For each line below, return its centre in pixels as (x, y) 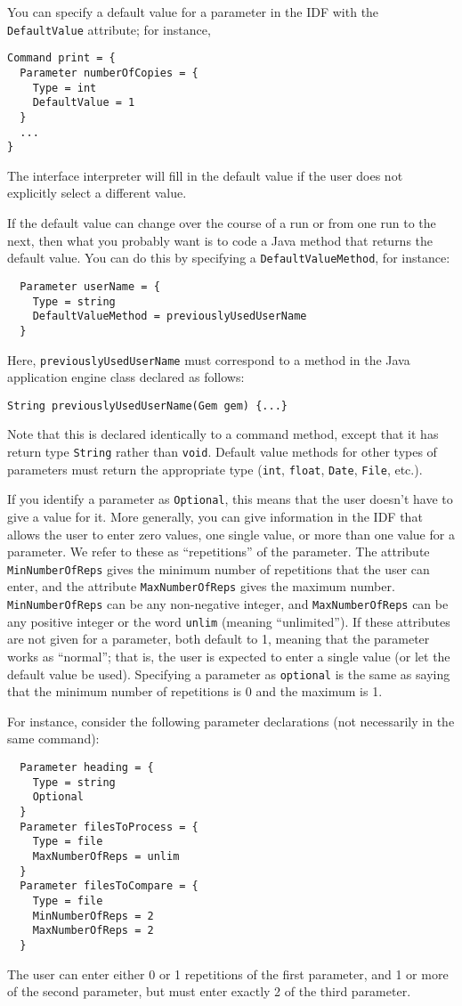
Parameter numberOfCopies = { (109, 73)
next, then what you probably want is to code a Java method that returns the (220, 240)
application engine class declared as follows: (126, 377)
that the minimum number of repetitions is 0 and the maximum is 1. (195, 691)
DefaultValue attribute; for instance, (109, 29)
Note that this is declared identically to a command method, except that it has (223, 434)
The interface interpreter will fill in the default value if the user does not (205, 175)
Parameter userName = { (90, 286)
